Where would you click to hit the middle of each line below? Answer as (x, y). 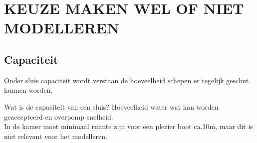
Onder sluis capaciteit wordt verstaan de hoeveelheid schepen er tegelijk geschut (127, 80)
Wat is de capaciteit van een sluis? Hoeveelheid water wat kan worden (111, 106)
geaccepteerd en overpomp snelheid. (59, 116)
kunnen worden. (28, 90)
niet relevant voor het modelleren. (56, 136)
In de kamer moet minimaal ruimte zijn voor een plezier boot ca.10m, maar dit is (128, 126)
